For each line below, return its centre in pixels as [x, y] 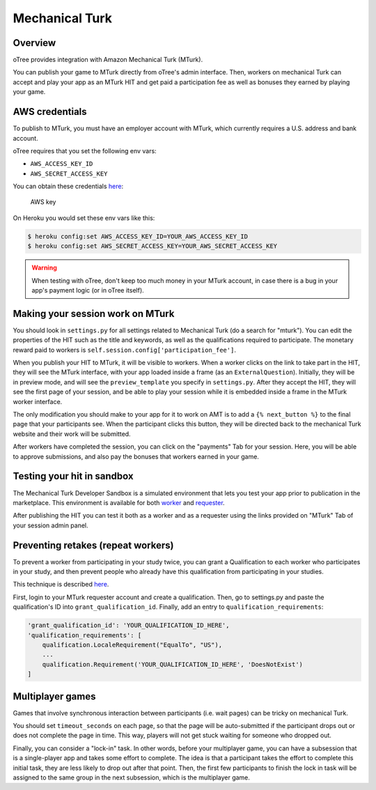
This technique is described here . [61, 584]
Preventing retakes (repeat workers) [93, 545]
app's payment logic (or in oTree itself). [88, 291]
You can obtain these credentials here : [68, 186]
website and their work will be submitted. [72, 434]
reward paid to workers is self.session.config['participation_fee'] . [125, 350]
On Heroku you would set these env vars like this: [84, 218]
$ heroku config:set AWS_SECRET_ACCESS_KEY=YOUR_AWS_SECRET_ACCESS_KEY [152, 246]
